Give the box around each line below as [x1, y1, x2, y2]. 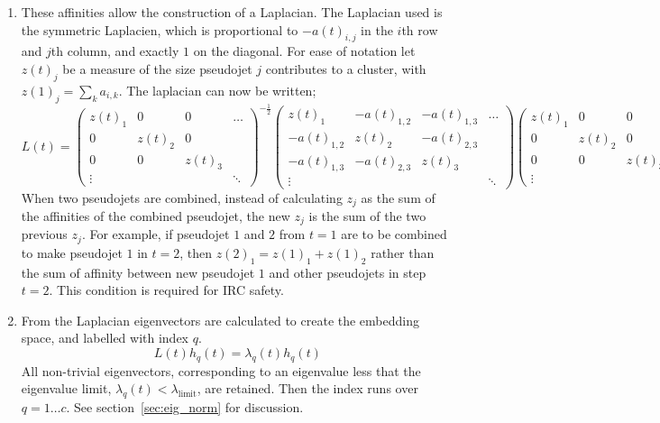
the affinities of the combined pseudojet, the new [21, 206, 290, 225]
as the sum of [361, 188, 435, 207]
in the [361, 20, 393, 39]
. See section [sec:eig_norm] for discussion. [66, 398, 304, 417]
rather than [371, 243, 435, 262]
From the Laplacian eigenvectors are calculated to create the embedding [21, 310, 419, 329]
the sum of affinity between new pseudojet [21, 262, 255, 281]
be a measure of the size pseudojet [62, 59, 252, 78]
